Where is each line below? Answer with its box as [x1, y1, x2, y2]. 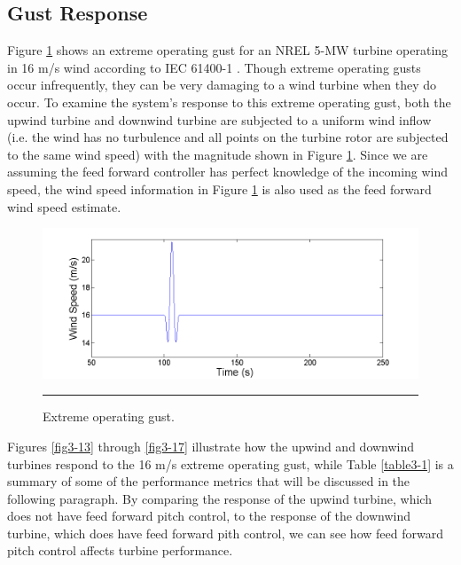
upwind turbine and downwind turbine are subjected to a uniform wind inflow [7, 110, 432, 129]
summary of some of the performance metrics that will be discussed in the [7, 472, 410, 490]
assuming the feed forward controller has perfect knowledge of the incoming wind [7, 162, 449, 181]
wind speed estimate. [7, 197, 121, 216]
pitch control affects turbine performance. [7, 541, 233, 560]
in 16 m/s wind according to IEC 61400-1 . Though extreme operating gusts [7, 58, 421, 76]
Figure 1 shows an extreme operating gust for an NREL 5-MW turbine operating [7, 41, 449, 59]
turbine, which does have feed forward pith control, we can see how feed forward [7, 523, 443, 542]
